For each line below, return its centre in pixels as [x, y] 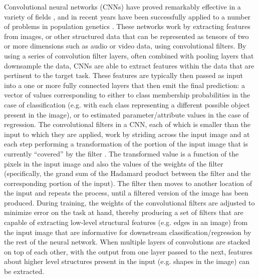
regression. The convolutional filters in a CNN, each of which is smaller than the [127, 124]
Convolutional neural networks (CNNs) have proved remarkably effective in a [122, 6]
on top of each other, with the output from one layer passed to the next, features [128, 251]
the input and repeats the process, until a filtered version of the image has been [126, 193]
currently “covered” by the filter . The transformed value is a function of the [121, 153]
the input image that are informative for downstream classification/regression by [128, 232]
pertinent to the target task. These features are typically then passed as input [123, 75]
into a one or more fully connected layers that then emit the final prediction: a [124, 85]
